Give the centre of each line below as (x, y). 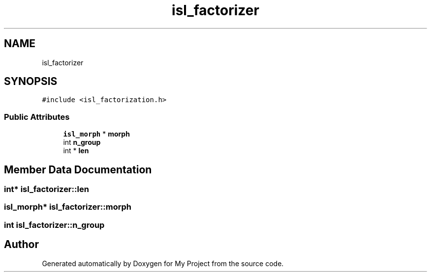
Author (21, 245)
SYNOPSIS (31, 82)
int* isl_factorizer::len (46, 189)
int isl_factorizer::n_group (54, 225)
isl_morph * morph (96, 134)
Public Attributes (37, 117)
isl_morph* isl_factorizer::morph (68, 207)
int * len (76, 151)
